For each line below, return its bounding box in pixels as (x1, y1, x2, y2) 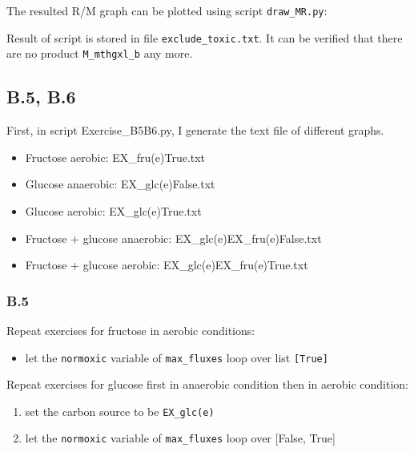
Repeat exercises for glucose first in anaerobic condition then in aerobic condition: (6, 376, 408, 393)
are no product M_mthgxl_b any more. (6, 45, 193, 62)
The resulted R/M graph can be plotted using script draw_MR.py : (6, 2, 328, 18)
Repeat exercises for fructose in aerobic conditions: (6, 321, 255, 338)
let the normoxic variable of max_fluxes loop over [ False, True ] (25, 430, 336, 446)
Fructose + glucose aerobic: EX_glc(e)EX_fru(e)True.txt (25, 256, 308, 273)
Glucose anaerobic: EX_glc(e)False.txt (25, 176, 215, 192)
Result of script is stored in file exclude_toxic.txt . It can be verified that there (6, 29, 403, 46)
